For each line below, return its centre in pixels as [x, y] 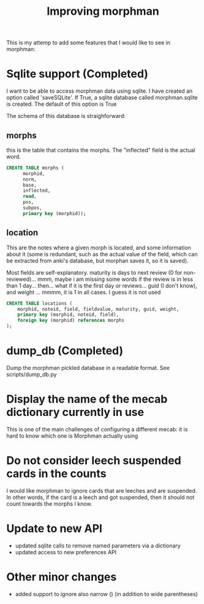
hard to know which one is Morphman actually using [72, 436]
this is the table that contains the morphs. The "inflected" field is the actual [101, 150]
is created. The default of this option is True [62, 104]
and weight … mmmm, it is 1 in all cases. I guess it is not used [84, 292]
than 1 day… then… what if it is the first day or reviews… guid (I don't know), [102, 285]
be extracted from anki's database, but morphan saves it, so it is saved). [97, 261]
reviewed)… [21, 279]
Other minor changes [62, 577]
